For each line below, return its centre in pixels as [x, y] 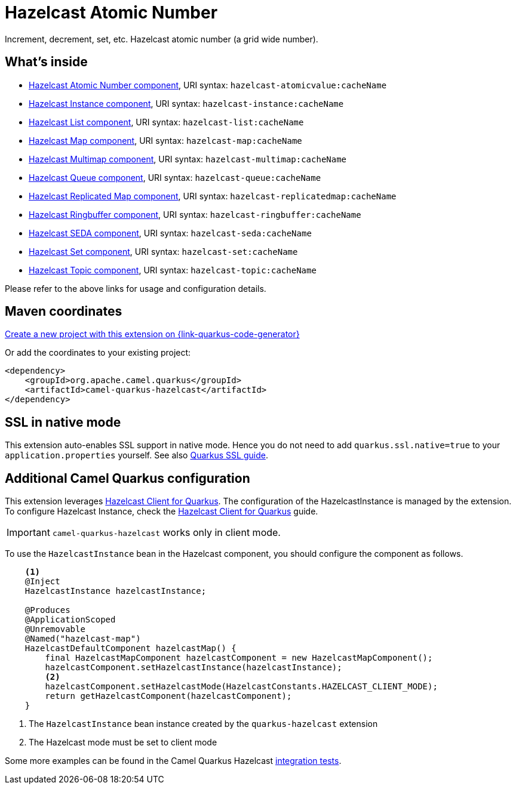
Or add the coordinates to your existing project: [98, 353]
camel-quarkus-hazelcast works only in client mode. [166, 533]
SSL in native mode [63, 422]
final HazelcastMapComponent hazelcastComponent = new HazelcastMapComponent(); [239, 658]
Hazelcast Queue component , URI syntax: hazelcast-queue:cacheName [175, 177]
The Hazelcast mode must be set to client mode [123, 742]
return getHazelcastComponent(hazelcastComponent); [168, 696]
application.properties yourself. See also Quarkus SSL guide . [136, 455]
